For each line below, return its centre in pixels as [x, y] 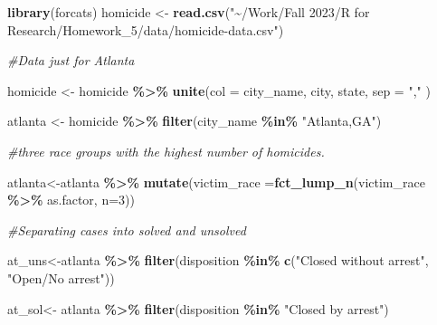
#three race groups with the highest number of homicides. [166, 151]
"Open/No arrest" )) [61, 277]
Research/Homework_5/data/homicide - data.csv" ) [146, 29]
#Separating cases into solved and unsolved [127, 229]
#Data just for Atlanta [71, 60]
